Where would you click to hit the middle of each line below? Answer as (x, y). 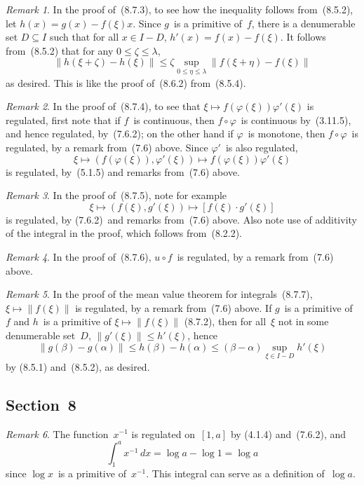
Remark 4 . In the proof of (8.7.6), (79, 256)
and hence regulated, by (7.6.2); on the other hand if (120, 134)
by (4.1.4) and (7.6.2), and (288, 433)
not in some (303, 321)
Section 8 (41, 404)
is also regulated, (262, 147)
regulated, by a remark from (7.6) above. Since (107, 147)
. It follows (303, 37)
